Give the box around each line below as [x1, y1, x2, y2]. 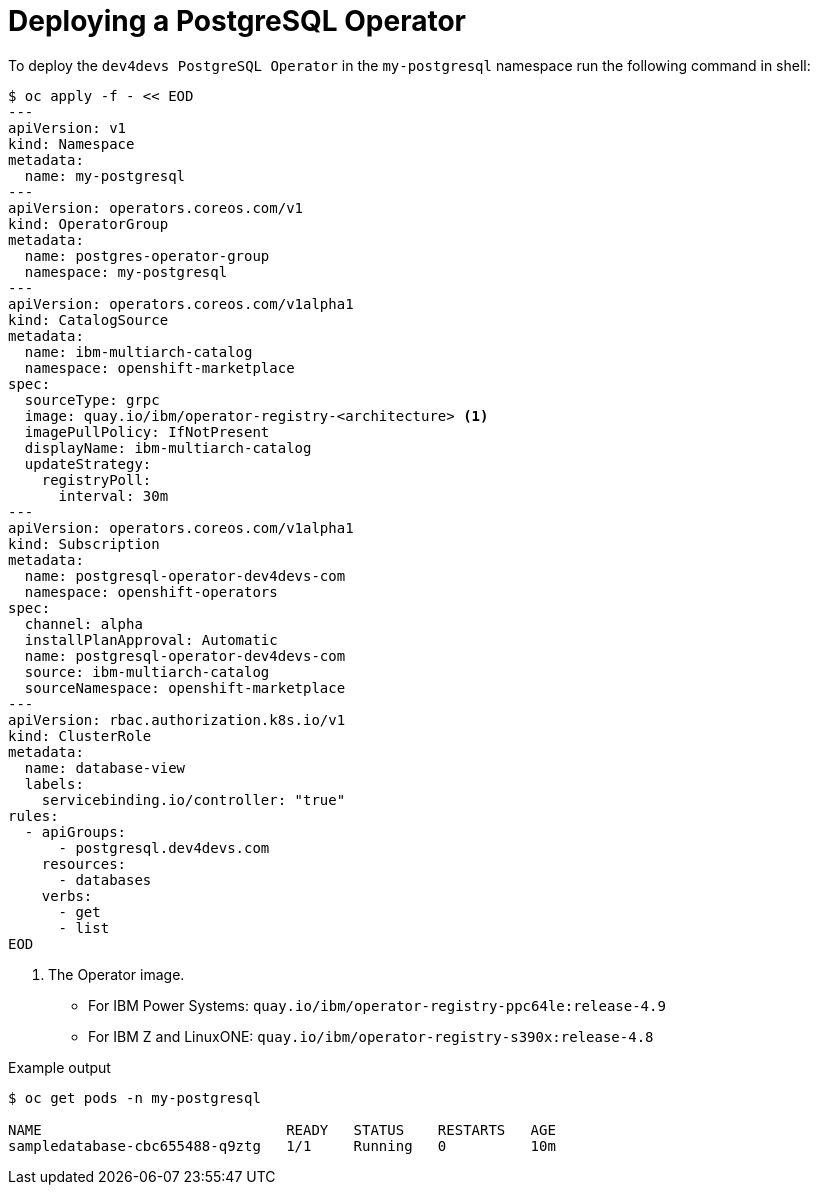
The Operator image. [48, 965, 185, 983]
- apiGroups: [24, 823, 127, 840]
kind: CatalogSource [8, 311, 169, 328]
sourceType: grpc [24, 391, 160, 408]
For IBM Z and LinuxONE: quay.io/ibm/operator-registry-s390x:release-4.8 [88, 1027, 654, 1045]
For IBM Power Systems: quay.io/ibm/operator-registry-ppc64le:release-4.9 [88, 996, 666, 1014]
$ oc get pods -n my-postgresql [8, 1089, 261, 1106]
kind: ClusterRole [8, 727, 152, 744]
